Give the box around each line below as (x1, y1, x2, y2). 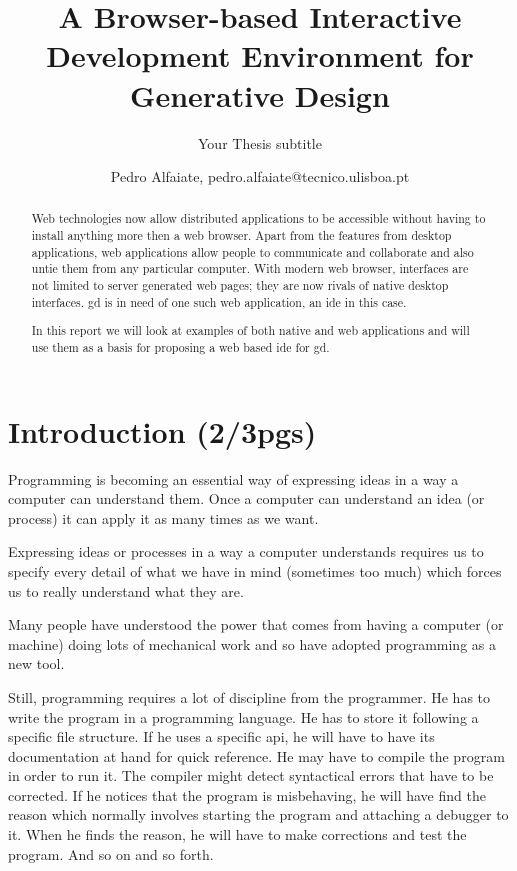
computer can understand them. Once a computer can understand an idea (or (8, 488, 485, 509)
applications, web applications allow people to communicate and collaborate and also (31, 243, 474, 260)
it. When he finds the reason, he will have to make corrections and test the (8, 824, 467, 845)
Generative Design (130, 74, 390, 115)
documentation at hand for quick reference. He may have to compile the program (8, 745, 505, 766)
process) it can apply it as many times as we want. (8, 507, 319, 528)
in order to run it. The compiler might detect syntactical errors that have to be (8, 765, 494, 786)
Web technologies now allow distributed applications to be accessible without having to (31, 210, 486, 227)
